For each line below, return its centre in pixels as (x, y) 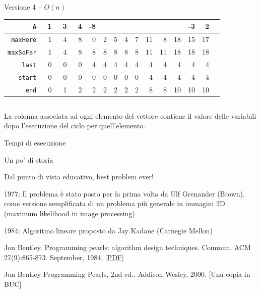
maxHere (24, 40)
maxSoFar (22, 52)
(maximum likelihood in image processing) (70, 213)
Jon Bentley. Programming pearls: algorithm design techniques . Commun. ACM (127, 247)
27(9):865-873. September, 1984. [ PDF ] (64, 257)
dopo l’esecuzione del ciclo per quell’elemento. (75, 126)
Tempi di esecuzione (35, 142)
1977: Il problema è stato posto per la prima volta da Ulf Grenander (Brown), (124, 193)
